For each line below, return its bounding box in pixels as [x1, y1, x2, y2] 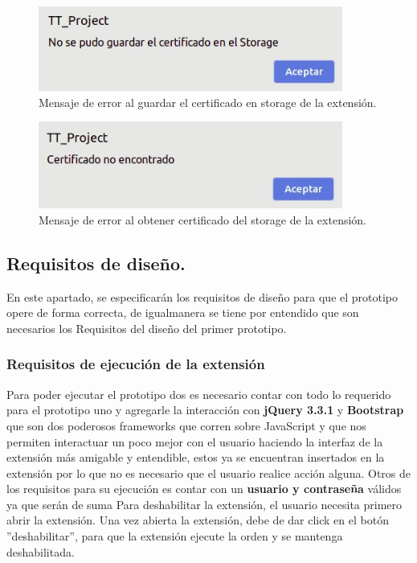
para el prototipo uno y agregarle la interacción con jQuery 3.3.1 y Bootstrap [6, 401, 404, 418]
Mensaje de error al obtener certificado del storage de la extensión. [39, 211, 367, 228]
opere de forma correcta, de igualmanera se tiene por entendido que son [6, 304, 359, 321]
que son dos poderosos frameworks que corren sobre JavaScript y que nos [6, 417, 366, 434]
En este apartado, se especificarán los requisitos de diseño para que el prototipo [6, 288, 399, 305]
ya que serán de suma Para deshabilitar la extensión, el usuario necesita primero [6, 495, 403, 512]
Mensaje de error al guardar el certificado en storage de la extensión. [39, 93, 377, 110]
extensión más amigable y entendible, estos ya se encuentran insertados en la [6, 449, 385, 466]
